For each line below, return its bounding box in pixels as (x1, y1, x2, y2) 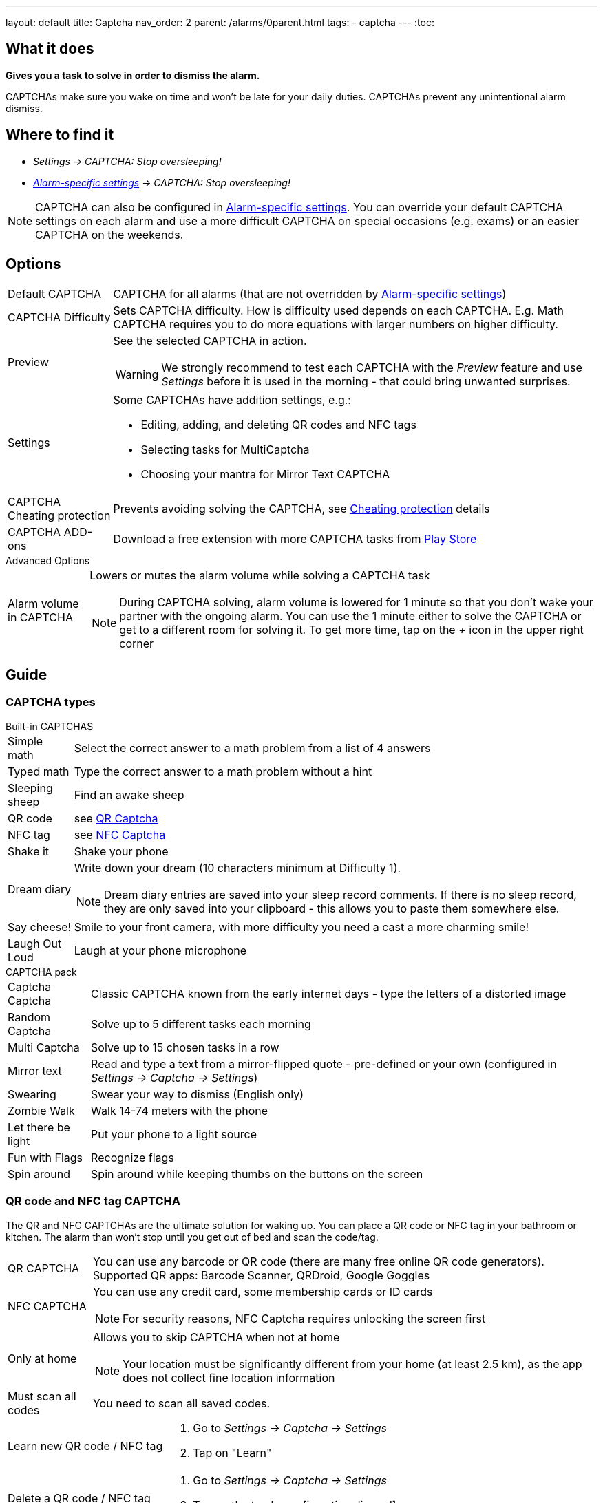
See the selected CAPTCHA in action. (113, 333, 307, 348)
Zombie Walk (8, 1103, 75, 1118)
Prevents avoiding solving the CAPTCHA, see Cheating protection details (113, 501, 490, 515)
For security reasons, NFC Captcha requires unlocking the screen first (123, 1311, 486, 1325)
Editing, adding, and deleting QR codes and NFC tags (140, 417, 416, 431)
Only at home (8, 1351, 77, 1365)
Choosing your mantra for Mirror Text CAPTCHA (140, 467, 390, 481)
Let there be (8, 1120, 70, 1134)
